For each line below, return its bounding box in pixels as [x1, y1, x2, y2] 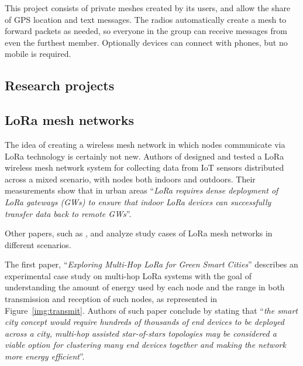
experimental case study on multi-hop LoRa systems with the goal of [5, 269, 252, 282]
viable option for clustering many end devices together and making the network [5, 338, 286, 351]
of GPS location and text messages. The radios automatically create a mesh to [5, 13, 287, 25]
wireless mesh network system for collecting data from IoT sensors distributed [5, 161, 284, 174]
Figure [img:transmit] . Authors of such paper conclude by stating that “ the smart [5, 304, 298, 316]
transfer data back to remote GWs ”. [5, 207, 132, 219]
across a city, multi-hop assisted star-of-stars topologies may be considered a [5, 327, 277, 339]
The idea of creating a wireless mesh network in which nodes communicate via [5, 138, 285, 150]
